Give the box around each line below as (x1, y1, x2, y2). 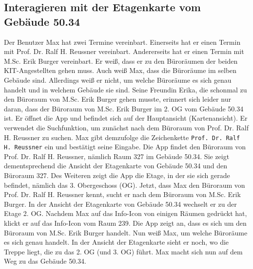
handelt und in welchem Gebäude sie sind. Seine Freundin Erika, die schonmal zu (4, 84, 247, 94)
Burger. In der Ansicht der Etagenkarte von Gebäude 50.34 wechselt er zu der (4, 198, 237, 209)
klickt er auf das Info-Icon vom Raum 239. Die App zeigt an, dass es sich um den (4, 218, 247, 228)
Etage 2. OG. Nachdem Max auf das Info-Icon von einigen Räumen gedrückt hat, (4, 208, 247, 218)
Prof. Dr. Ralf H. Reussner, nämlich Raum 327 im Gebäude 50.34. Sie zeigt (4, 151, 230, 161)
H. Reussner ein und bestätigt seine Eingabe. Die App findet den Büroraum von (4, 142, 246, 152)
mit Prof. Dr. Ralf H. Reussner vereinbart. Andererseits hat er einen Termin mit (4, 46, 244, 56)
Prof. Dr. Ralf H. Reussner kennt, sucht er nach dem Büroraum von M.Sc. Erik (4, 189, 241, 199)
